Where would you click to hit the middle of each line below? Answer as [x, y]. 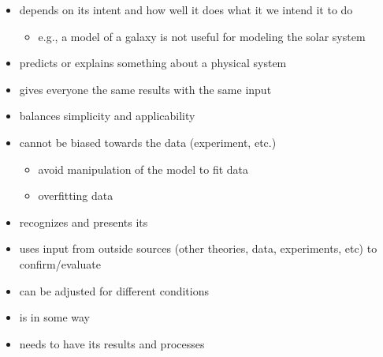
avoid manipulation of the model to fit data [143, 169]
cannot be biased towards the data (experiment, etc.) [148, 142]
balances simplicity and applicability [107, 116]
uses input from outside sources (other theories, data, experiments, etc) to [198, 248]
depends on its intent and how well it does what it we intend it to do [186, 9]
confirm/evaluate [60, 263]
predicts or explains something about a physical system [153, 63]
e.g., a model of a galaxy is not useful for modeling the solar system [202, 36]
